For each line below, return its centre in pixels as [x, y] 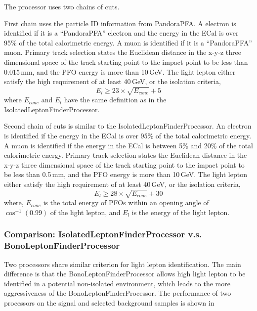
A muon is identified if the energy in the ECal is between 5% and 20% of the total [128, 145]
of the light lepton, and [85, 212]
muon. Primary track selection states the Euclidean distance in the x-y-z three [123, 52]
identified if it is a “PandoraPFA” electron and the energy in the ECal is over [121, 33]
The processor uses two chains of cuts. [62, 6]
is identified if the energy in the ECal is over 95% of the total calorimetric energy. [128, 136]
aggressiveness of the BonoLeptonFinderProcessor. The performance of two [118, 293]
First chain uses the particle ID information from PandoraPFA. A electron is [120, 23]
